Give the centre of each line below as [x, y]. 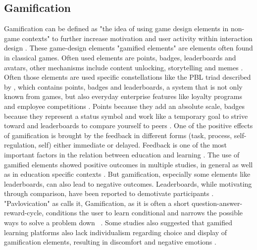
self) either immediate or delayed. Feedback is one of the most [133, 145]
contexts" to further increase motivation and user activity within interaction [137, 38]
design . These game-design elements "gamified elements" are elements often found [128, 48]
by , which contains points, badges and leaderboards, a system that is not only [123, 86]
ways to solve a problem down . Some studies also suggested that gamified [118, 223]
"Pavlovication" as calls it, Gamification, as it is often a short [97, 203]
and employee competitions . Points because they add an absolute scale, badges [124, 106]
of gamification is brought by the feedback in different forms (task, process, [118, 135]
